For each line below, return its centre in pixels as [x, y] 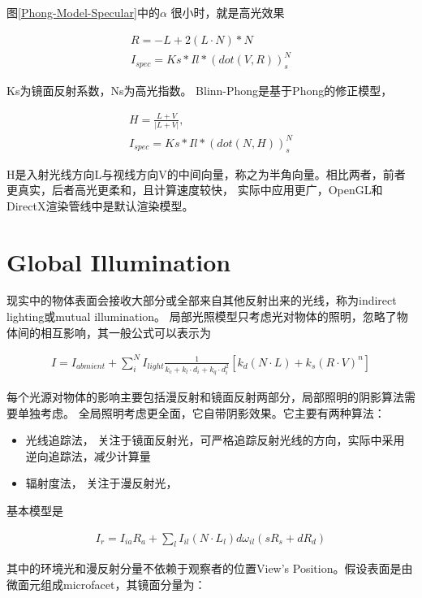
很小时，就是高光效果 [228, 12]
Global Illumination [119, 261]
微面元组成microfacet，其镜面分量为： [106, 585]
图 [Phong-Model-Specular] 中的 [83, 12]
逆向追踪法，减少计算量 [88, 455]
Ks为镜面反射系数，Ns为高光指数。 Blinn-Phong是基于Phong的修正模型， [200, 90]
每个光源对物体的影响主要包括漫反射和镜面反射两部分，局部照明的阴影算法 [205, 397]
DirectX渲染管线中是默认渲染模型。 [100, 205]
